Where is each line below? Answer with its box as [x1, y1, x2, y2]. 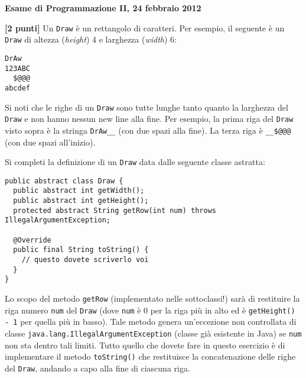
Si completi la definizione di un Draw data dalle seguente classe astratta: [5, 156, 265, 168]
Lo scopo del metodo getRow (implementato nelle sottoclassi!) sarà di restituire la [5, 292, 300, 304]
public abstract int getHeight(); [13, 196, 149, 205]
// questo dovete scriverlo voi [21, 256, 149, 264]
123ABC [5, 64, 30, 73]
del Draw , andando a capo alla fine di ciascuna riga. [5, 361, 190, 374]
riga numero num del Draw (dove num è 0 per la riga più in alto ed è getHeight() [5, 303, 295, 316]
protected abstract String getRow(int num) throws [13, 206, 216, 215]
